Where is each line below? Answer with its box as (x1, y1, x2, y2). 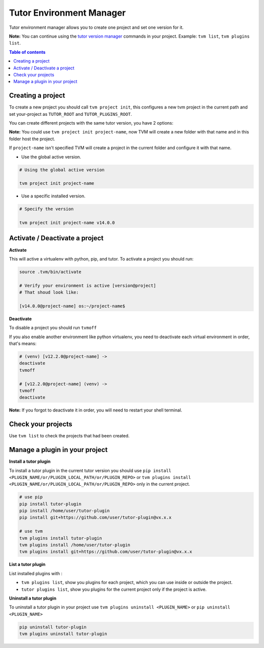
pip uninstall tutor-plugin (19, 624, 87, 630)
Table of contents (9, 49, 46, 55)
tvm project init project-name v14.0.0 (19, 220, 115, 226)
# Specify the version (19, 206, 74, 212)
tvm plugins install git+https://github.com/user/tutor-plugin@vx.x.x (19, 549, 193, 555)
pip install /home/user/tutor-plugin (19, 508, 110, 514)
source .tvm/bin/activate (19, 269, 82, 275)
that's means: (9, 341, 37, 346)
